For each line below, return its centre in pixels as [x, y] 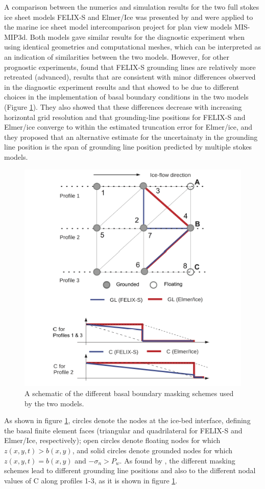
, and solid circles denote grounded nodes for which [152, 450]
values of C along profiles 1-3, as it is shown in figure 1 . [91, 480]
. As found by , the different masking [177, 460]
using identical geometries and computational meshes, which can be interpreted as [132, 47]
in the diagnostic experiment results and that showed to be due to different [122, 87]
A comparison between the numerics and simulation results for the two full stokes [132, 7]
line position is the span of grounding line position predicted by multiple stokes [128, 147]
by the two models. [54, 403]
